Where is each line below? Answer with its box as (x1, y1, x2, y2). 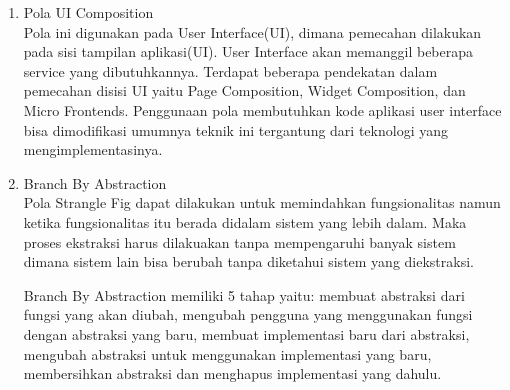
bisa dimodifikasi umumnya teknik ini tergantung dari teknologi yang (23, 119, 448, 140)
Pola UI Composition (23, 2, 154, 22)
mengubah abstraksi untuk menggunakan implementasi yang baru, (23, 343, 432, 364)
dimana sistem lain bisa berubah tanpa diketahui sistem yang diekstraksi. (23, 251, 474, 272)
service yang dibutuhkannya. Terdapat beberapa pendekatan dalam (23, 60, 438, 81)
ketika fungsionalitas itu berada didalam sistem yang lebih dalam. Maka (23, 211, 467, 232)
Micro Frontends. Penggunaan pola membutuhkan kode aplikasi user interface (23, 99, 502, 120)
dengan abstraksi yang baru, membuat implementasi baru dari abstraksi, (23, 323, 470, 344)
